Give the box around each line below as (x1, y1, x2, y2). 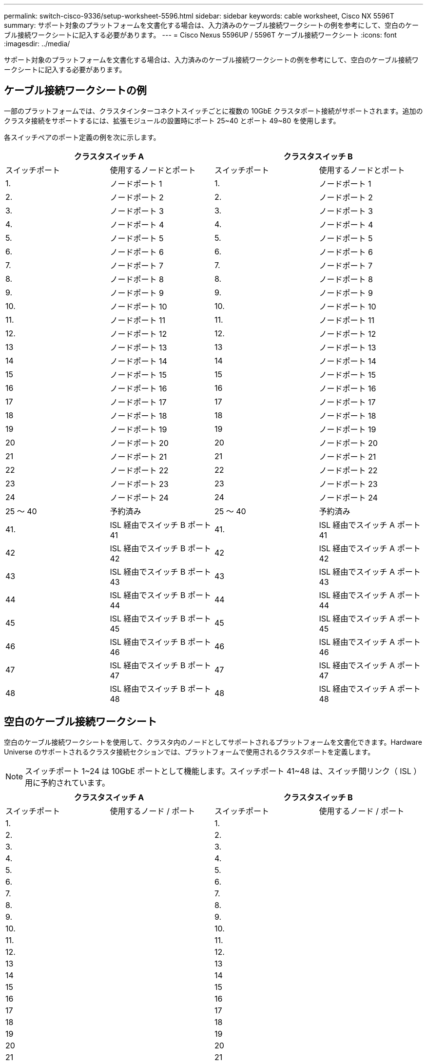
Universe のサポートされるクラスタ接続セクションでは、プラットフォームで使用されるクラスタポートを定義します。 (4, 747, 375, 756)
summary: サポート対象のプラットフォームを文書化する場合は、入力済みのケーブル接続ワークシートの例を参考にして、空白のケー (4, 21, 419, 29)
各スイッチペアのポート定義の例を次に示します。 (4, 133, 160, 141)
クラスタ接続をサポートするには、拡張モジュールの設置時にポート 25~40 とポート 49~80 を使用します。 (4, 116, 340, 125)
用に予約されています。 (25, 777, 110, 788)
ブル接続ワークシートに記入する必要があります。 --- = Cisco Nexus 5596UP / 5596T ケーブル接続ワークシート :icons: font (4, 31, 397, 39)
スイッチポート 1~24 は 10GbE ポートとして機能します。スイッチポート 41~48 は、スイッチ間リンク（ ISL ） (25, 766, 422, 776)
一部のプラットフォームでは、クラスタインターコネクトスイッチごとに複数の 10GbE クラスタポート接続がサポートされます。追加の (4, 106, 423, 115)
